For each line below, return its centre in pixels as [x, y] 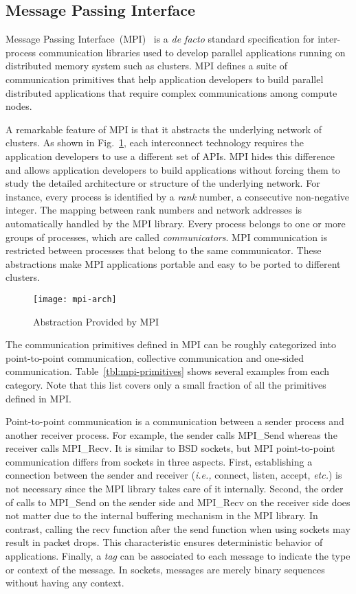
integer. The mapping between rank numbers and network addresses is [154, 210]
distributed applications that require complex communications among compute [171, 92]
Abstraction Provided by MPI [96, 321]
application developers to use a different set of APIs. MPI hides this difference [170, 156]
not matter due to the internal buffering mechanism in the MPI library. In [162, 515]
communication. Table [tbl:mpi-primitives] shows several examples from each [168, 371]
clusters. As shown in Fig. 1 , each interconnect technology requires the [155, 142]
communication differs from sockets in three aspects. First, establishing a [159, 461]
